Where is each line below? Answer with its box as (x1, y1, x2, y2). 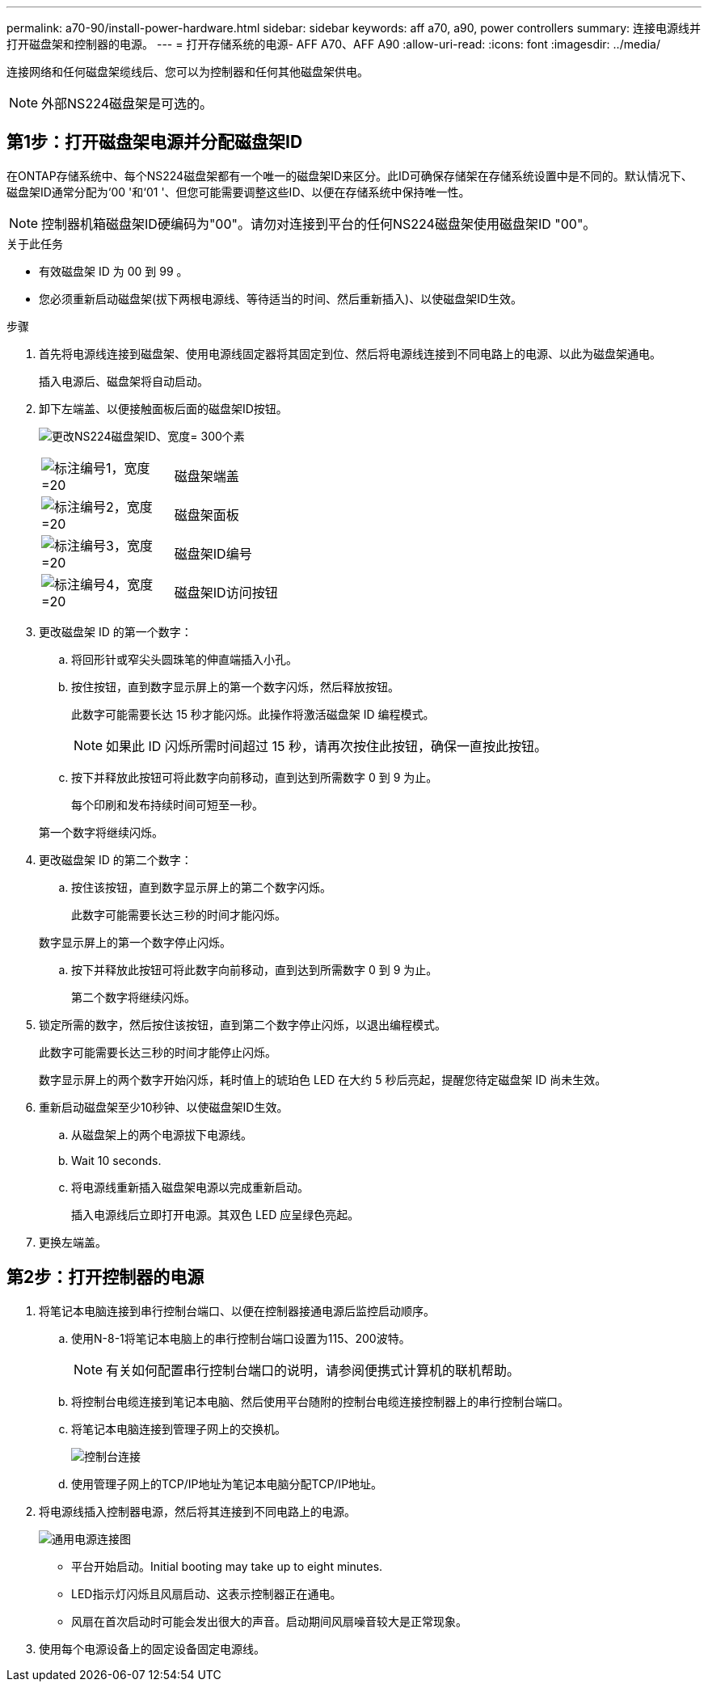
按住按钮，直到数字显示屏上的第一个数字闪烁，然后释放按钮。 (71, 679, 399, 694)
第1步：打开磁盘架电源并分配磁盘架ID (6, 132, 303, 153)
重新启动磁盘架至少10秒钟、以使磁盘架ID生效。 (39, 1099, 289, 1114)
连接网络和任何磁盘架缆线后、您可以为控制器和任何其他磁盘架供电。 (6, 65, 369, 78)
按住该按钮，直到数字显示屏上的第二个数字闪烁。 (71, 880, 331, 894)
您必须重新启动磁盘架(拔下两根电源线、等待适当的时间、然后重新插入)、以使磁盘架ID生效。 (39, 291, 523, 306)
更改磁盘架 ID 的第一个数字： (39, 624, 192, 639)
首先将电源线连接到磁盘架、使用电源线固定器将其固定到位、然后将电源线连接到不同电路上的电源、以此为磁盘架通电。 (39, 346, 661, 361)
